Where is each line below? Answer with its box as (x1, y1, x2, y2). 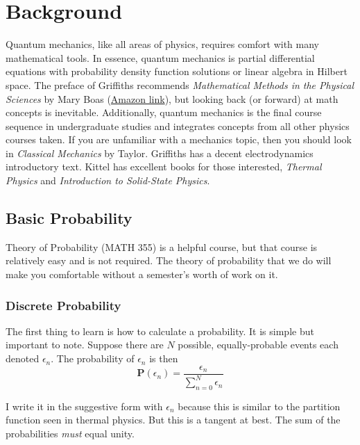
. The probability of (51, 351, 135, 366)
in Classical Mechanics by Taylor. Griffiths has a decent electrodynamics (6, 145, 314, 160)
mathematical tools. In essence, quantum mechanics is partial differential (6, 50, 315, 65)
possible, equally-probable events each (178, 337, 338, 352)
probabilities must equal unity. (6, 426, 135, 441)
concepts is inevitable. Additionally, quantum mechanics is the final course (6, 105, 322, 120)
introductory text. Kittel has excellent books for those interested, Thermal (6, 159, 322, 174)
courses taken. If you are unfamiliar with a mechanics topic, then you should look (6, 132, 352, 147)
